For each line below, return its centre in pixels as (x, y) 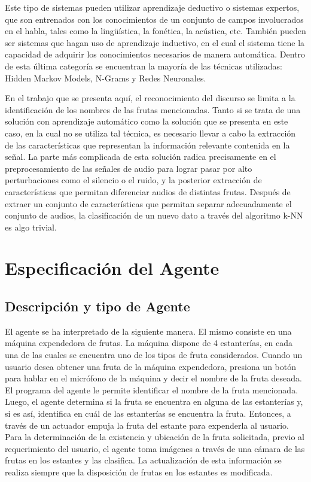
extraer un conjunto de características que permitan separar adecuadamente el (148, 203)
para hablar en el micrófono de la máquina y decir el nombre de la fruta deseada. (153, 378)
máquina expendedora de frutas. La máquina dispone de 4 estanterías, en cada (149, 343)
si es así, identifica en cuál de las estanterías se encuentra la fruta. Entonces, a (148, 413)
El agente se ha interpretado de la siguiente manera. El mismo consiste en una (148, 331)
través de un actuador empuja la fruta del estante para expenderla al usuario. (147, 425)
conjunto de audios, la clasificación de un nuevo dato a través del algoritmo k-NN (154, 215)
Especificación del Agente (112, 268)
